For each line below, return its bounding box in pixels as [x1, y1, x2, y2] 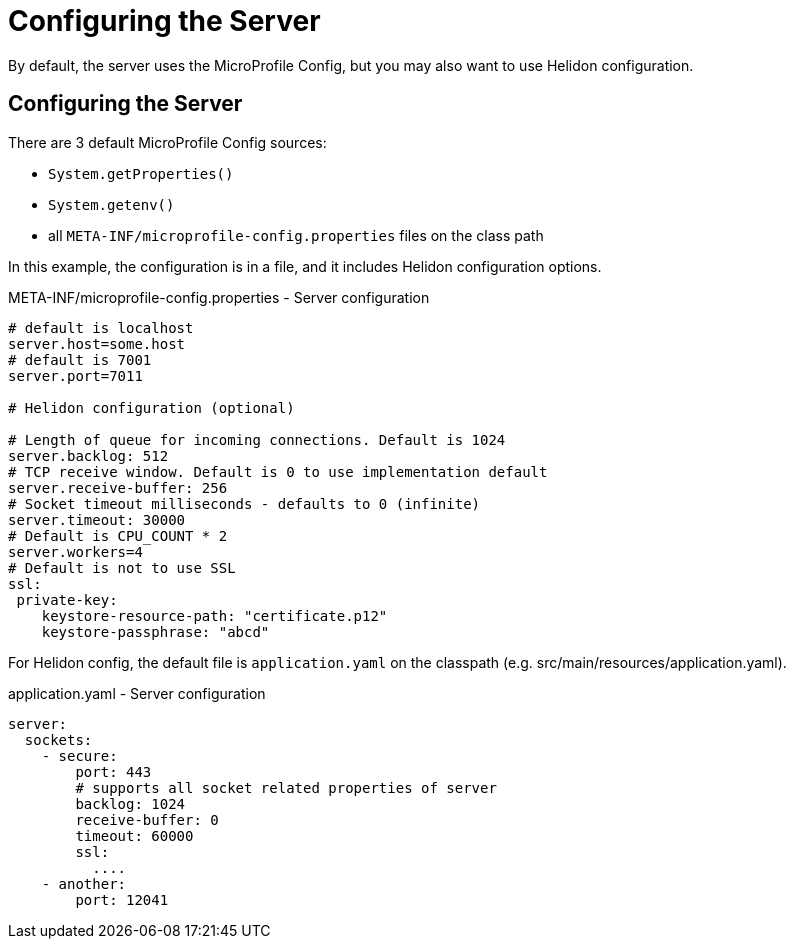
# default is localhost [8, 319, 194, 336]
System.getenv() [48, 196, 175, 213]
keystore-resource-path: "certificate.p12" [41, 607, 388, 624]
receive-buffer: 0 [75, 811, 219, 828]
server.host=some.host [8, 335, 186, 352]
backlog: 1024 [75, 795, 186, 812]
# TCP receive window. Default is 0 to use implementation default [8, 463, 548, 480]
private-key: [16, 591, 118, 608]
